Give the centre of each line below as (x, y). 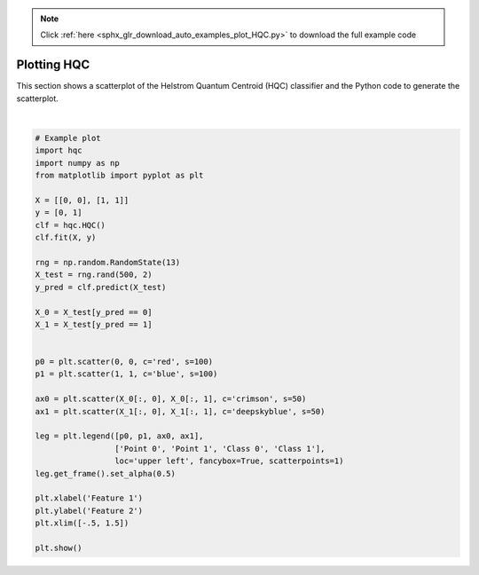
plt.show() (59, 547)
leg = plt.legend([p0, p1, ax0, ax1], (119, 436)
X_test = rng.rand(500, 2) (94, 275)
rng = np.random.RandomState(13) (108, 262)
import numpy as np (77, 163)
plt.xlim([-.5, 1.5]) (82, 523)
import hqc (59, 150)
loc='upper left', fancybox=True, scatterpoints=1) (229, 461)
